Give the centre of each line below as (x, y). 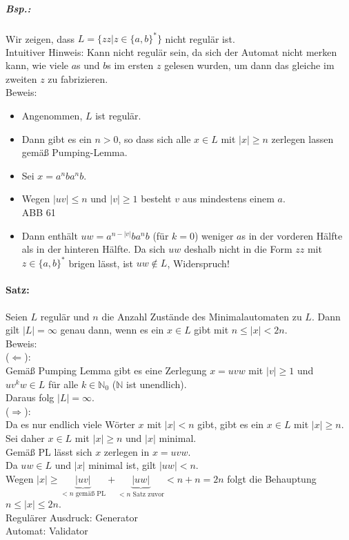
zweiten (21, 78)
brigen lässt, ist (101, 263)
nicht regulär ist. (200, 38)
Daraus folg (30, 397)
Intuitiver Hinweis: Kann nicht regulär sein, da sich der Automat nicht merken (171, 51)
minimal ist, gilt (122, 465)
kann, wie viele (37, 65)
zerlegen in (127, 451)
